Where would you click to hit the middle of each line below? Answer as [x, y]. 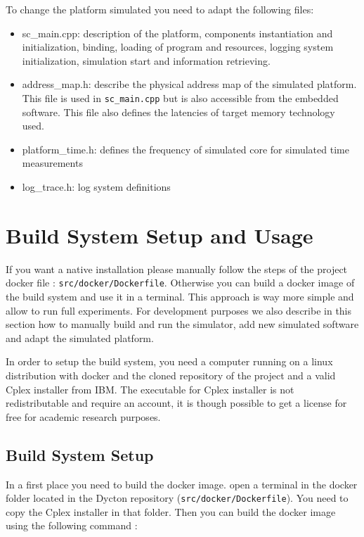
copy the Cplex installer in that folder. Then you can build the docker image [171, 511]
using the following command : [72, 525]
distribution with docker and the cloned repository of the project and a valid [171, 375]
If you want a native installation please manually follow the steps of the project [177, 268]
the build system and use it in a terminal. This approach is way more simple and [180, 296]
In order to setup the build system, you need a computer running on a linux [169, 361]
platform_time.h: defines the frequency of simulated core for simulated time [186, 149]
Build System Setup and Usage [160, 235]
